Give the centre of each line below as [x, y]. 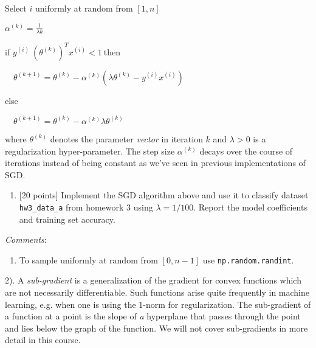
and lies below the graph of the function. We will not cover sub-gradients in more [156, 328]
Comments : [26, 239]
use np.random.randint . [248, 259]
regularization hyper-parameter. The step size [90, 151]
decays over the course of [246, 151]
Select [16, 8]
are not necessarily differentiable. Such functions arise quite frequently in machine [157, 292]
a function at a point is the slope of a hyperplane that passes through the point [153, 316]
